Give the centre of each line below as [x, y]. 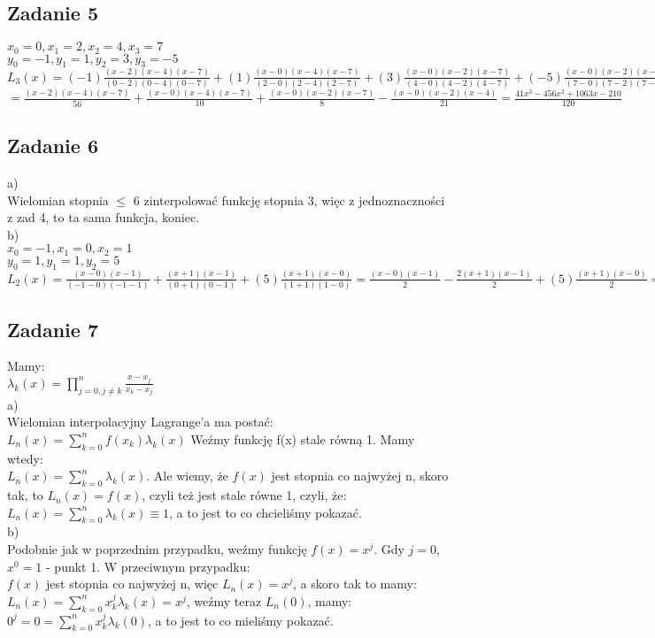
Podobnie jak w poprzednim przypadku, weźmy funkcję [157, 549]
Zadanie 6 [53, 146]
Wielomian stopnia [58, 200]
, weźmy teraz [224, 600]
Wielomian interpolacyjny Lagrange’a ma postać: [140, 422]
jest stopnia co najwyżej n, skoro [360, 476]
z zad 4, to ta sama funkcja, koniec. [104, 217]
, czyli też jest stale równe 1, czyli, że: [244, 495]
